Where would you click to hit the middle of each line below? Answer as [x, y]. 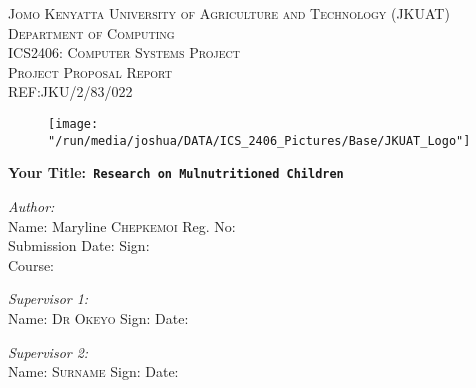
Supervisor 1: [48, 298]
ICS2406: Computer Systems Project [124, 52]
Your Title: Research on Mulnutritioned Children [176, 172]
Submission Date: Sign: [79, 245]
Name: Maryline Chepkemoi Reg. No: [122, 225]
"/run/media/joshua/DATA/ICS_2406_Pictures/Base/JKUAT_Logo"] [259, 140]
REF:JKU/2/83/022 [70, 91]
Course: [31, 264]
